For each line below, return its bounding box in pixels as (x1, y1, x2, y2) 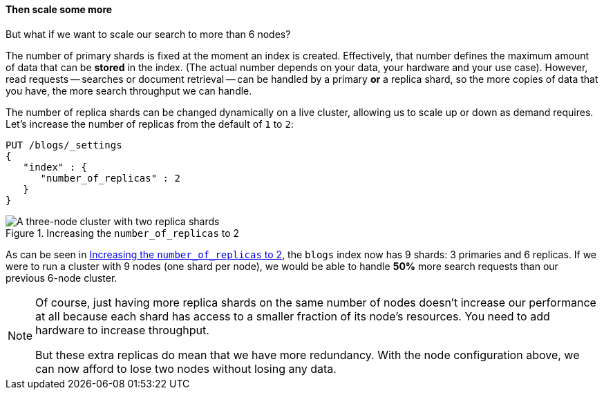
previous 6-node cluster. (6, 271, 117, 284)
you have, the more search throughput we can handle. (6, 84, 252, 97)
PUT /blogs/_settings (6, 139, 122, 151)
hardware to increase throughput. (35, 322, 209, 337)
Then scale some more (6, 3, 113, 15)
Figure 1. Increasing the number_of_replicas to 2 (6, 227, 240, 239)
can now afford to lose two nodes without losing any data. (35, 361, 337, 376)
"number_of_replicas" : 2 (40, 172, 180, 184)
